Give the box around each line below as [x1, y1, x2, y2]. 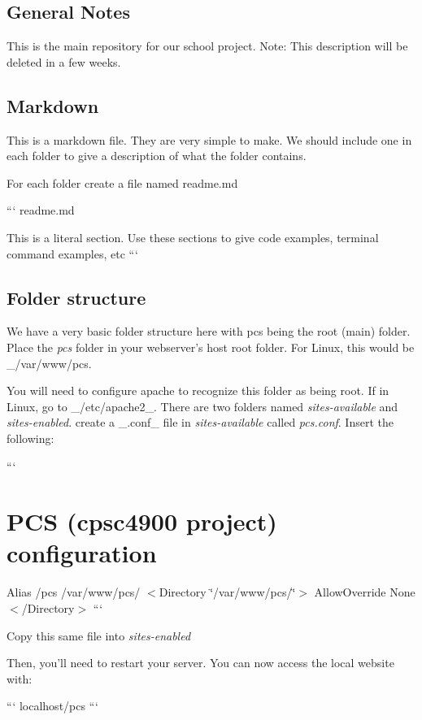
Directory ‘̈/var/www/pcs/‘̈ [159, 583, 296, 601]
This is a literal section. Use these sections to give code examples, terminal [7, 228, 379, 245]
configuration [7, 536, 157, 570]
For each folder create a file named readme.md [7, 174, 238, 191]
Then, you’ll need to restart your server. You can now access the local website [7, 654, 394, 671]
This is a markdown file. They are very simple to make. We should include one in [7, 131, 412, 148]
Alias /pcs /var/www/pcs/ [7, 583, 141, 601]
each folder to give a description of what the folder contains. [7, 147, 307, 164]
